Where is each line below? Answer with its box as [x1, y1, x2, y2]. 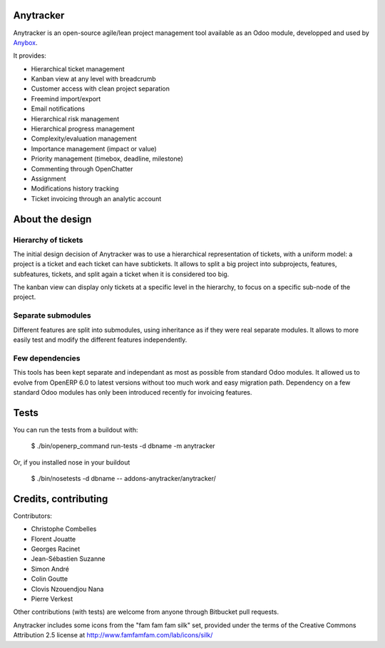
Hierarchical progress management [31, 125, 135, 133]
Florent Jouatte [31, 535, 76, 543]
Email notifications [31, 104, 86, 113]
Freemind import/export [31, 94, 101, 103]
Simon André [31, 565, 69, 573]
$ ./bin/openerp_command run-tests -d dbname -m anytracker [31, 442, 215, 450]
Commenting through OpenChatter [31, 164, 133, 173]
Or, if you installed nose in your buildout [13, 457, 130, 467]
